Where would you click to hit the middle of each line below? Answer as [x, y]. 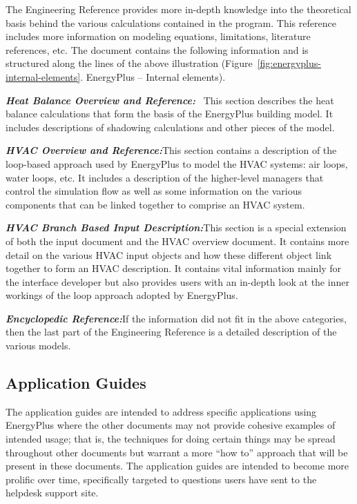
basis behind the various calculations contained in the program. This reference [171, 22]
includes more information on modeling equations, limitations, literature [158, 36]
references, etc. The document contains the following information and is [157, 49]
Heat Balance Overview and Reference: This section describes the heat [170, 100]
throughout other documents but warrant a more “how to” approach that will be [177, 452]
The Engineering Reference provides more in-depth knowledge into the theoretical [178, 9]
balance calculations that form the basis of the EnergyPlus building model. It [170, 114]
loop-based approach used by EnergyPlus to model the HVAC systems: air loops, [177, 163]
